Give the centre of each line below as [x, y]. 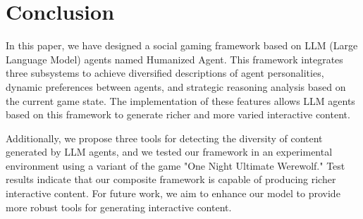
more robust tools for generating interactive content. [119, 207]
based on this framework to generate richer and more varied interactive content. [178, 114]
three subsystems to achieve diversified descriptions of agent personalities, [165, 73]
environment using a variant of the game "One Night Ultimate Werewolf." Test [176, 165]
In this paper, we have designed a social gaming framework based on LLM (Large [182, 45]
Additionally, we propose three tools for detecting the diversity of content [164, 138]
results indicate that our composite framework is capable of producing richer [171, 179]
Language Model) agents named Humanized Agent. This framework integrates [174, 59]
